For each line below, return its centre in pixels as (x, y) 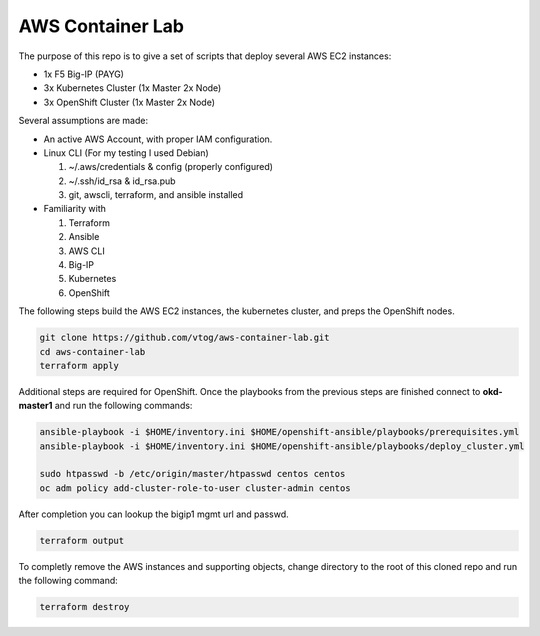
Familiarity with (75, 209)
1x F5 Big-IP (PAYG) (84, 74)
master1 (35, 406)
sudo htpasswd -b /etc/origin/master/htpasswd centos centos (192, 474)
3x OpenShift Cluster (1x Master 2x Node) (129, 102)
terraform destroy (84, 607)
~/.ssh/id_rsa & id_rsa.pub (122, 181)
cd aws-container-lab (92, 351)
